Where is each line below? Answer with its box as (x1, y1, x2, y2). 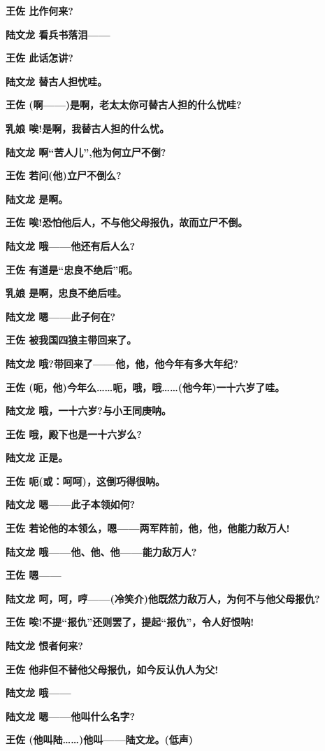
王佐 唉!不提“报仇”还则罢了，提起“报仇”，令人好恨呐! (6, 615, 254, 629)
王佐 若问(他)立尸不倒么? (6, 168, 122, 183)
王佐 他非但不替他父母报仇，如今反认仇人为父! (6, 661, 219, 676)
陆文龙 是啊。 (6, 191, 68, 206)
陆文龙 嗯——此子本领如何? (6, 497, 136, 512)
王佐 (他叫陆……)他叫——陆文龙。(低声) (6, 732, 194, 747)
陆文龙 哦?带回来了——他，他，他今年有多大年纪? (6, 356, 238, 370)
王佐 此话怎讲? (6, 50, 73, 65)
